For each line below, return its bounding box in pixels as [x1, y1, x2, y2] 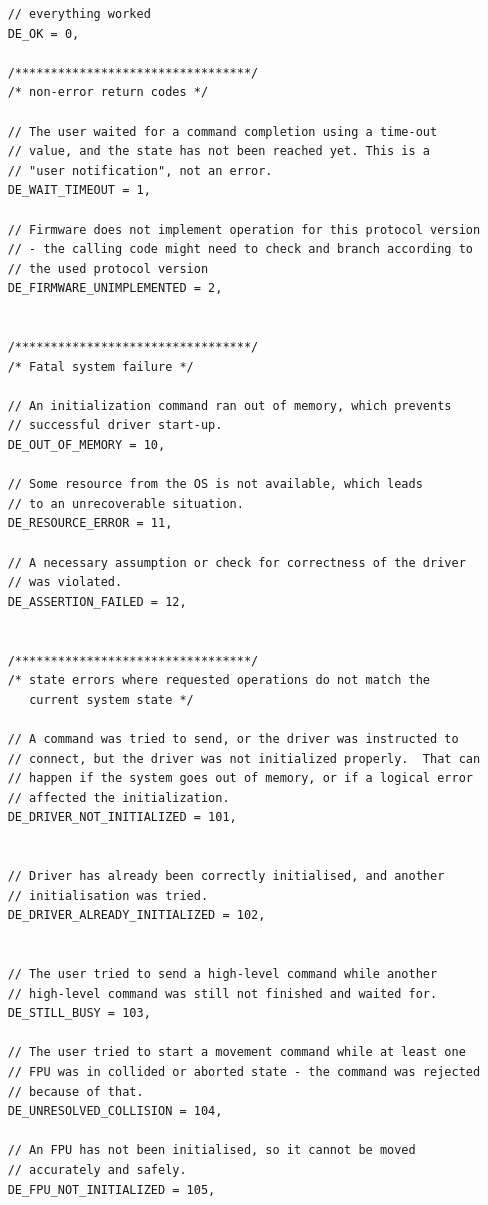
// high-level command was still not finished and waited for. [7, 986, 438, 1001]
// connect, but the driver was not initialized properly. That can [7, 751, 481, 766]
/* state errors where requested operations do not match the [7, 673, 431, 688]
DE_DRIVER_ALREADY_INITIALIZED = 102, [7, 908, 266, 923]
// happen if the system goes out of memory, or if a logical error [7, 771, 473, 786]
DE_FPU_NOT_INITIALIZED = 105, [7, 1182, 216, 1197]
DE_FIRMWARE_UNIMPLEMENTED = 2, [7, 281, 223, 296]
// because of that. [7, 1084, 144, 1099]
